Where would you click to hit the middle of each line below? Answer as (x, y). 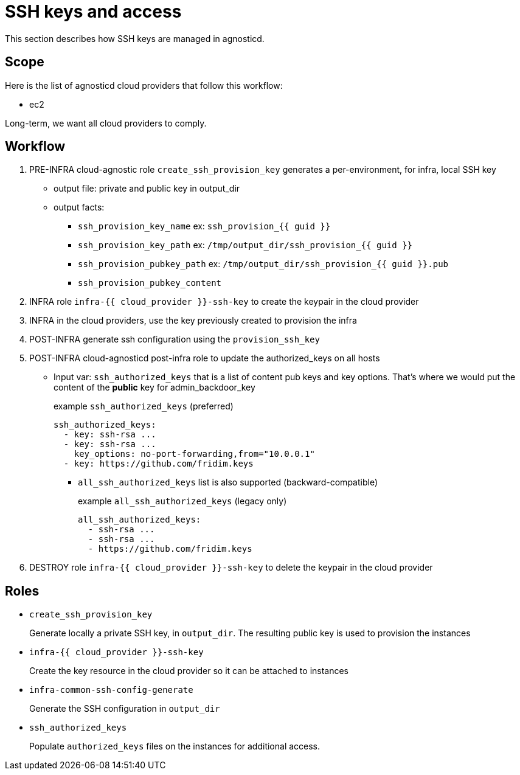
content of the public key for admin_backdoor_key (154, 387)
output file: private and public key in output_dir (147, 189)
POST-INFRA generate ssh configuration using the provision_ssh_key (175, 339)
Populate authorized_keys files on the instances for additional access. (175, 746)
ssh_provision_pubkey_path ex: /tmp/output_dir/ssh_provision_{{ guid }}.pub (263, 264)
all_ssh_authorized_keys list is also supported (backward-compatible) (228, 482)
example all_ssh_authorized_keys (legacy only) (182, 501)
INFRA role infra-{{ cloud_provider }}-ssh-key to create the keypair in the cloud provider (224, 302)
